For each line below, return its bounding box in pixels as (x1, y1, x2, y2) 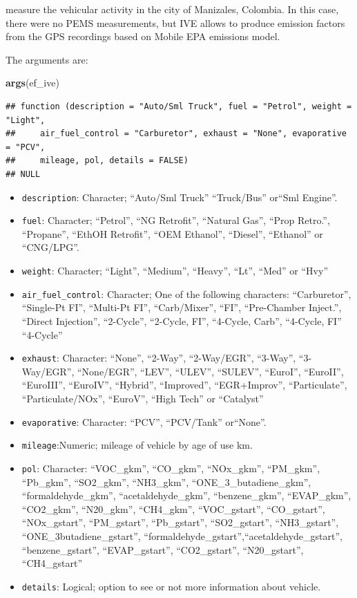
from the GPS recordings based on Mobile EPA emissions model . (6, 29, 280, 44)
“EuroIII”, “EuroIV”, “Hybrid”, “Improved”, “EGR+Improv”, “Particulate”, (21, 377, 347, 392)
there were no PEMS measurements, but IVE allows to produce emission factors (6, 15, 345, 30)
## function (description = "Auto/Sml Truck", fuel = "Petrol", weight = (6, 101, 352, 111)
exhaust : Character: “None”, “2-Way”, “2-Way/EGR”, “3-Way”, (21, 351, 296, 365)
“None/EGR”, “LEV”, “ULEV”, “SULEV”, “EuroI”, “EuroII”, (77, 364, 344, 378)
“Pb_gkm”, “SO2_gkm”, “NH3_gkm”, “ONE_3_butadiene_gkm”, (21, 474, 311, 489)
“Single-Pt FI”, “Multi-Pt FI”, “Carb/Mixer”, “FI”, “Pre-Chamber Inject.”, (21, 300, 342, 315)
